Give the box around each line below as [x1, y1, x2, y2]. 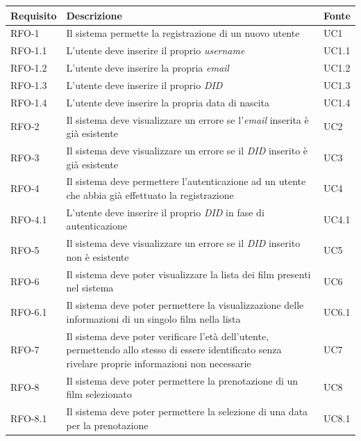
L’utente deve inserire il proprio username [66, 43, 245, 58]
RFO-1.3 [10, 77, 47, 92]
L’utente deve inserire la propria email [66, 61, 229, 75]
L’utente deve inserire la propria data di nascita [66, 95, 270, 109]
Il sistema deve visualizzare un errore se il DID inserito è [66, 143, 308, 157]
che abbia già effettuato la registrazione [66, 188, 234, 202]
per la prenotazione [66, 417, 149, 432]
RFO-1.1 [10, 43, 47, 58]
